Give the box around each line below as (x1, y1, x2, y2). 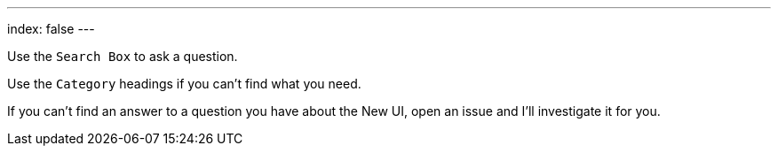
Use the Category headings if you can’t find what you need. (7, 76, 361, 91)
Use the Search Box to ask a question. (7, 49, 238, 64)
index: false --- (7, 21, 95, 36)
